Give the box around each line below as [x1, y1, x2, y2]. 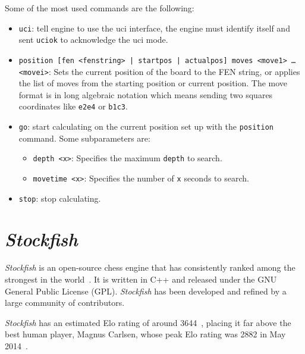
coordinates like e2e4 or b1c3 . [18, 100, 128, 112]
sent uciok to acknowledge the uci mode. [18, 33, 168, 46]
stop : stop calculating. [18, 192, 101, 204]
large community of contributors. [5, 296, 125, 309]
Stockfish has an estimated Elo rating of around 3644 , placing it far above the [5, 316, 291, 328]
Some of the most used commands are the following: [5, 2, 194, 14]
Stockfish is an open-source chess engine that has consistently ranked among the [5, 261, 295, 274]
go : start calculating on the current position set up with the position [18, 120, 273, 133]
